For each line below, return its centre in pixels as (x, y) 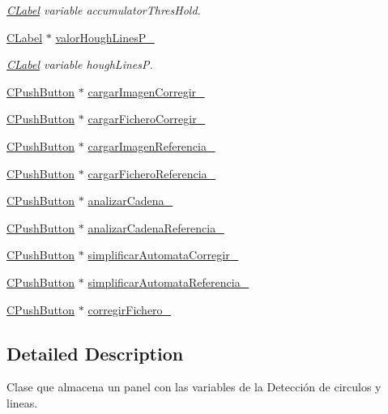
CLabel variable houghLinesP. (80, 64)
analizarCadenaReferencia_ (156, 227)
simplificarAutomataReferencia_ (168, 282)
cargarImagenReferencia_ (151, 145)
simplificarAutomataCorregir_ (163, 255)
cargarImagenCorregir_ (146, 91)
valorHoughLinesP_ (105, 37)
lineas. (22, 402)
